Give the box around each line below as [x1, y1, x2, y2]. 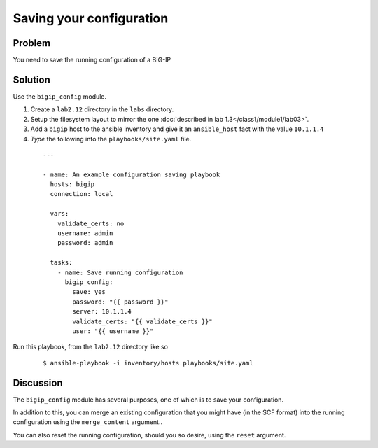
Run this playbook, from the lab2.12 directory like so [13, 343, 168, 351]
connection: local [50, 190, 113, 198]
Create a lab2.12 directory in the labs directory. [30, 105, 174, 113]
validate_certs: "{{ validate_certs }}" [72, 317, 213, 325]
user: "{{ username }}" [72, 327, 154, 335]
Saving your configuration [13, 10, 169, 26]
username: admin [57, 230, 113, 237]
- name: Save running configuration [57, 268, 183, 276]
